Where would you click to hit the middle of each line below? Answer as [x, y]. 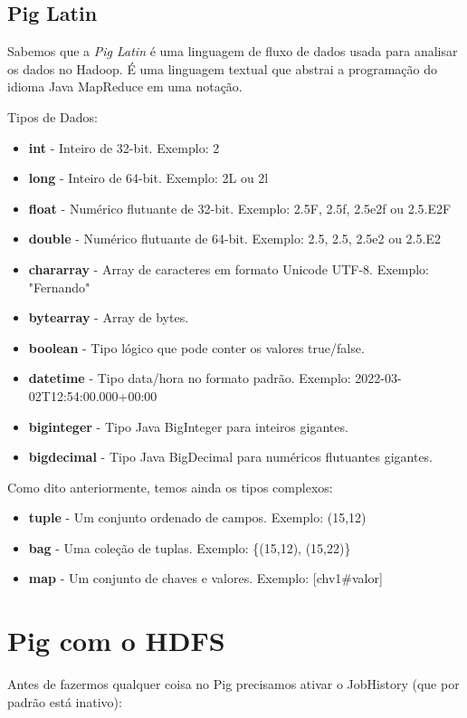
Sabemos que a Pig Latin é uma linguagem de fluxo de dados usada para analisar [233, 51]
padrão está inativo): [65, 701]
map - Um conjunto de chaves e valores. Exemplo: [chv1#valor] [205, 578]
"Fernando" [59, 287]
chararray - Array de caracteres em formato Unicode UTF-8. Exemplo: [229, 268]
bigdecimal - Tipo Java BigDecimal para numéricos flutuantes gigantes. [231, 457]
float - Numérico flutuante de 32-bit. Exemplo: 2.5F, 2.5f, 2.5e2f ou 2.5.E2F [240, 208]
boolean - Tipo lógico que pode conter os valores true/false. [196, 347]
